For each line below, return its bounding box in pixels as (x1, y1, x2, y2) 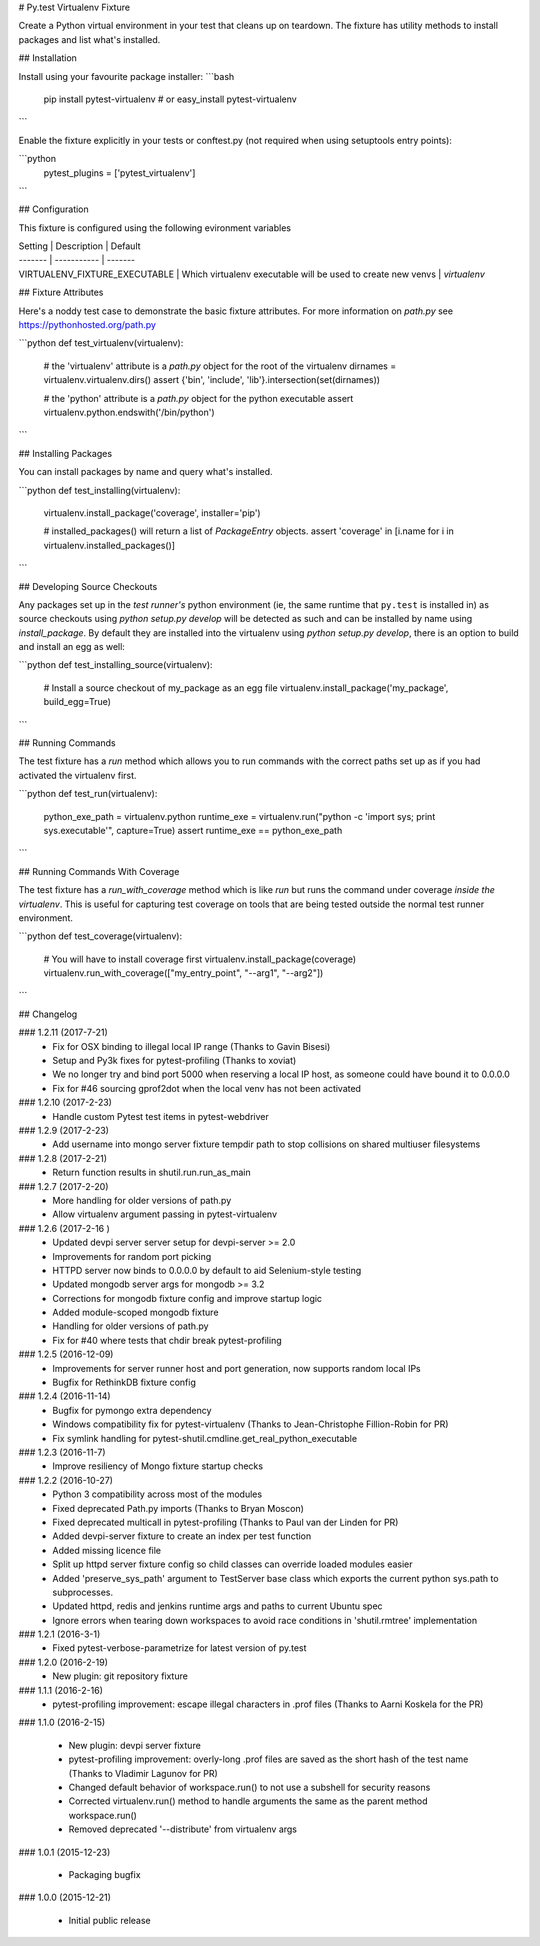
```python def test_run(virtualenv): (18, 788, 158, 800)
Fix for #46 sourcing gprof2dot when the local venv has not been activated (52, 1082, 362, 1094)
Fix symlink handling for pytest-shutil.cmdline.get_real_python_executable (52, 1432, 358, 1444)
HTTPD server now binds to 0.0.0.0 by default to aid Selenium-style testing (52, 1264, 362, 1276)
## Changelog (18, 1008, 78, 1020)
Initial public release (68, 1914, 152, 1926)
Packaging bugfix (68, 1868, 141, 1880)
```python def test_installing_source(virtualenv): (18, 659, 214, 671)
